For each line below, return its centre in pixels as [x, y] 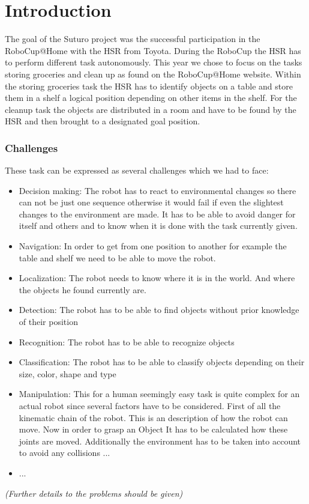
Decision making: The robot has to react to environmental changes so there [157, 190]
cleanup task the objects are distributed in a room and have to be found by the [151, 109]
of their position [48, 322]
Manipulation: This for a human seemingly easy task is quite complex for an [159, 394]
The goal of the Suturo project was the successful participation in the [133, 39]
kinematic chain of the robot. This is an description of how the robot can [153, 417]
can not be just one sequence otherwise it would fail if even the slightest [151, 202]
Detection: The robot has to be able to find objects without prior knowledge [159, 310]
